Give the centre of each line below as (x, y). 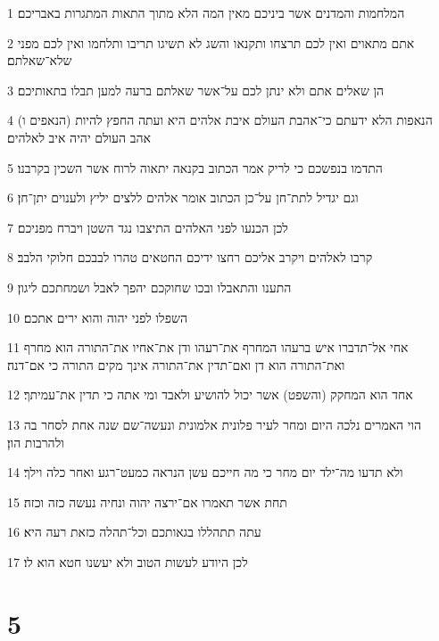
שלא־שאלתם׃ (40, 60)
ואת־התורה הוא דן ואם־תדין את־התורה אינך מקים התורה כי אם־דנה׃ (176, 364)
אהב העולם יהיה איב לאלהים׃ (79, 137)
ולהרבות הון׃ (36, 442)
